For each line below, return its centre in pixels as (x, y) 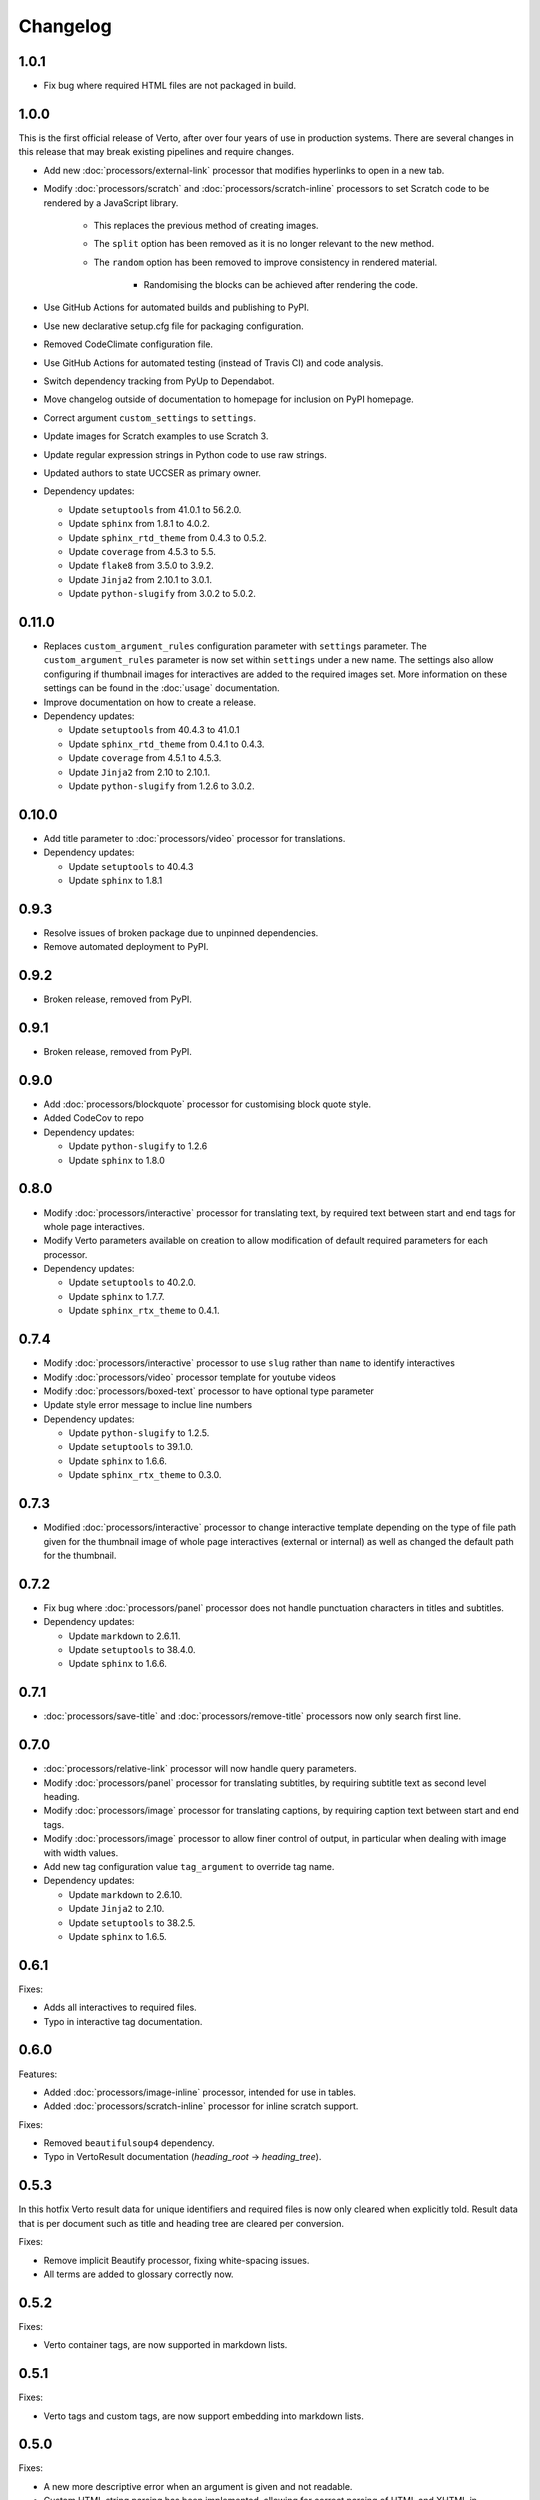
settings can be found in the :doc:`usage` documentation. (161, 688)
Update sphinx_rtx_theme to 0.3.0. (145, 1475)
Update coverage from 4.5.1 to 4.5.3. (145, 758)
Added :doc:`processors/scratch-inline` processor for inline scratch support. (201, 2106)
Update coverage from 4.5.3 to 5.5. (142, 551)
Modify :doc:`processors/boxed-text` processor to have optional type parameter (209, 1391)
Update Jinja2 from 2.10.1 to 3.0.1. (140, 579)
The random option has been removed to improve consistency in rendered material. (265, 262)
